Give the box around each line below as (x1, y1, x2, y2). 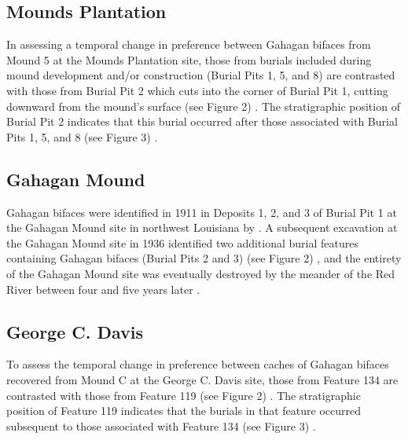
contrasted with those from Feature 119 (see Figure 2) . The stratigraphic (6, 387, 361, 403)
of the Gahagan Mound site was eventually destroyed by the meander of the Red (6, 265, 395, 281)
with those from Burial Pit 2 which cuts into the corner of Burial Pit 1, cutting (6, 82, 388, 98)
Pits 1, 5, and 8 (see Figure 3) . (6, 128, 158, 145)
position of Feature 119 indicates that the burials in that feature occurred (6, 402, 361, 419)
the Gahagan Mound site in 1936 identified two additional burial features (6, 234, 358, 251)
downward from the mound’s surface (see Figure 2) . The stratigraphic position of (6, 97, 400, 114)
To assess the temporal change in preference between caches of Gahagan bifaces (6, 356, 389, 372)
